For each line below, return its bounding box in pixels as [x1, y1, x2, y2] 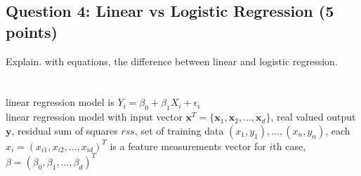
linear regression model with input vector [6, 109, 183, 124]
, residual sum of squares [11, 123, 118, 137]
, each [325, 123, 350, 137]
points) [6, 20, 58, 42]
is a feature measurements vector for [110, 138, 266, 153]
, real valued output [270, 109, 356, 124]
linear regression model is [6, 95, 114, 109]
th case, [273, 138, 306, 153]
